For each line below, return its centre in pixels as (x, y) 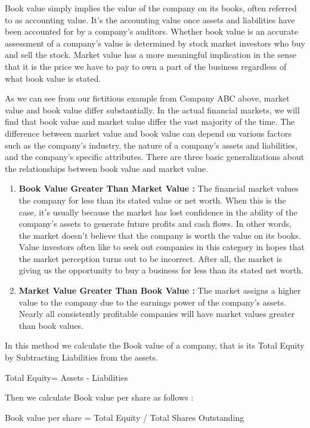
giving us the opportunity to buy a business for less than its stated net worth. (161, 270)
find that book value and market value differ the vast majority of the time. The (150, 121)
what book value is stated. (53, 78)
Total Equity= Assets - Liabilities (66, 377)
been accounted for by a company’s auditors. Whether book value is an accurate (151, 31)
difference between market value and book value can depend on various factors (148, 133)
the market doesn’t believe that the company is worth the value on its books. (160, 235)
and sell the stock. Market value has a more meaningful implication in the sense (151, 55)
